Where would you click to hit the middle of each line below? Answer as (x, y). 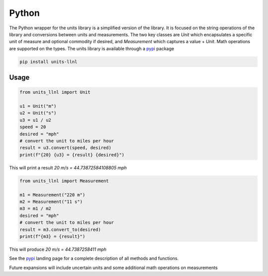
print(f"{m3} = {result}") (52, 236)
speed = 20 (33, 127)
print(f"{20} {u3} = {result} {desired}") (72, 155)
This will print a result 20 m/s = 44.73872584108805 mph (68, 168)
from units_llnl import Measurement (64, 181)
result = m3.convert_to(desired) (60, 229)
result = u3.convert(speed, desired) (66, 148)
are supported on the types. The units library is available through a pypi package (92, 48)
